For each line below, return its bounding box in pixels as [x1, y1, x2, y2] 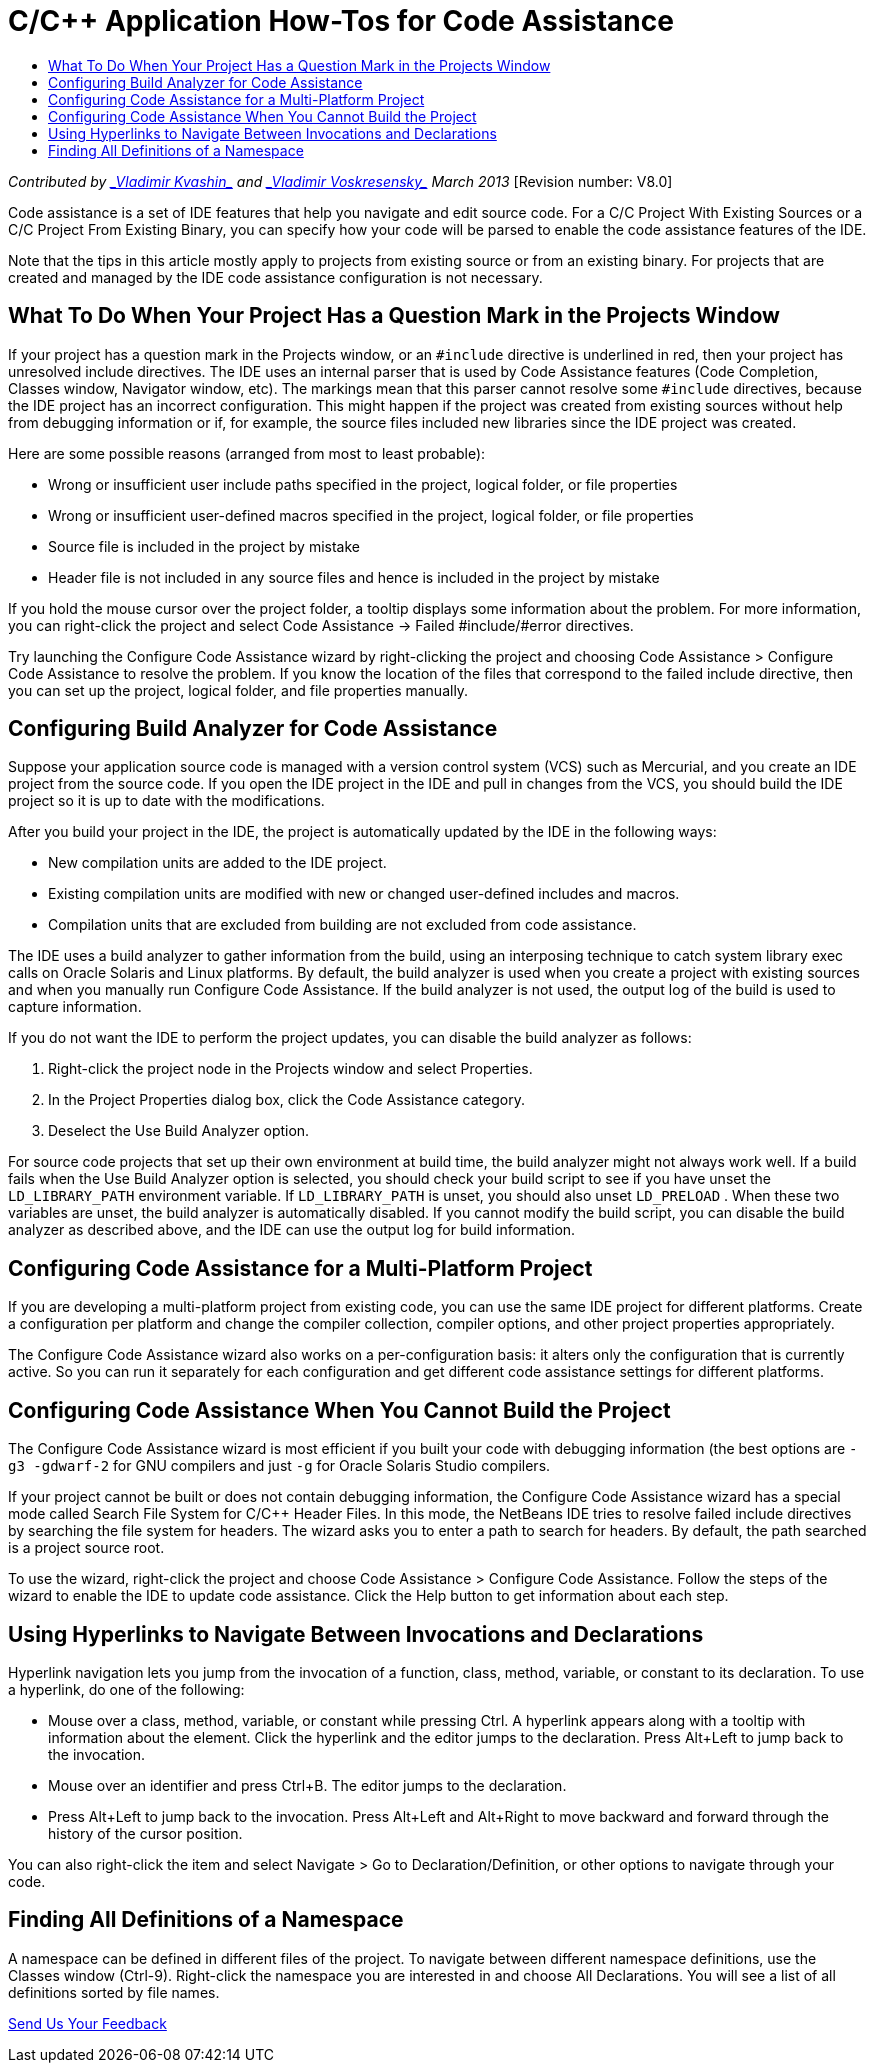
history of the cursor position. [48, 1824, 243, 1842]
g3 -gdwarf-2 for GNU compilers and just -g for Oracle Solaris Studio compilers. [8, 1457, 551, 1475]
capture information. [8, 998, 142, 1016]
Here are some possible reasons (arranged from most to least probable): [8, 444, 486, 462]
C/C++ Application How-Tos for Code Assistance [8, 4, 674, 38]
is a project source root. [8, 1539, 165, 1557]
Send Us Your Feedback [8, 2014, 167, 2032]
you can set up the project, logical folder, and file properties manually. [8, 681, 469, 699]
